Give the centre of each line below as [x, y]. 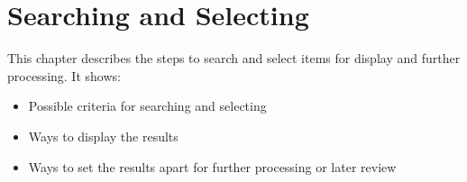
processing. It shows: [64, 75]
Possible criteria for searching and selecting [147, 106]
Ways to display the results [103, 136]
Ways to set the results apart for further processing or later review [212, 166]
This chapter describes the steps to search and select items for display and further [234, 58]
